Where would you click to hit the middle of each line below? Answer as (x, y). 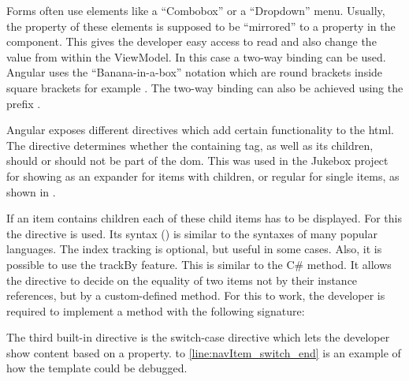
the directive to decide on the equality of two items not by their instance (182, 280)
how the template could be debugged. (97, 368)
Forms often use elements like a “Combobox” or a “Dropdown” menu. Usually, (196, 10)
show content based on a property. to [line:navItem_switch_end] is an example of (204, 352)
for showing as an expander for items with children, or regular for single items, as (203, 176)
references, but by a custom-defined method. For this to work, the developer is (196, 295)
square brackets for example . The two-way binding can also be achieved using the (205, 87)
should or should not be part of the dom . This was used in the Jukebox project (197, 161)
